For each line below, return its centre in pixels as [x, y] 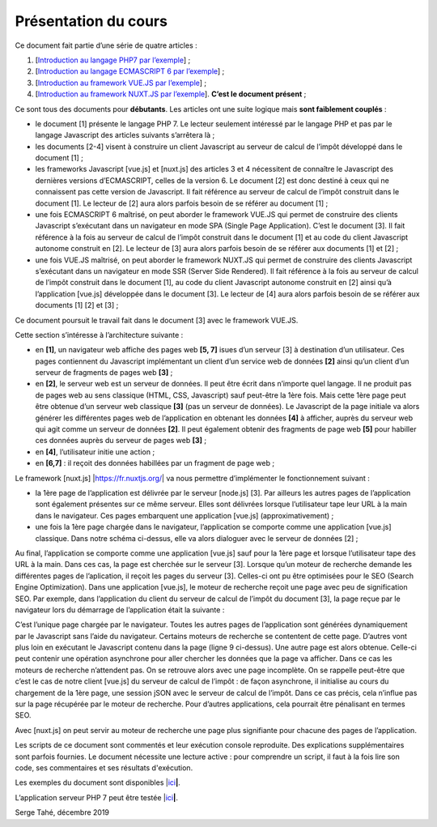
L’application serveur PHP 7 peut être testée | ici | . [96, 797]
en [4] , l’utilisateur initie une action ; [95, 452]
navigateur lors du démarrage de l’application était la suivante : [120, 610]
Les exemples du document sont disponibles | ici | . [98, 782]
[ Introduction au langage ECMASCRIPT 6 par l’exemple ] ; [130, 71]
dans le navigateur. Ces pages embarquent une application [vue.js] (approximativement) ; [185, 515]
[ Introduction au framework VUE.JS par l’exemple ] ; [121, 83]
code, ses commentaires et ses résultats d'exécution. [104, 767]
